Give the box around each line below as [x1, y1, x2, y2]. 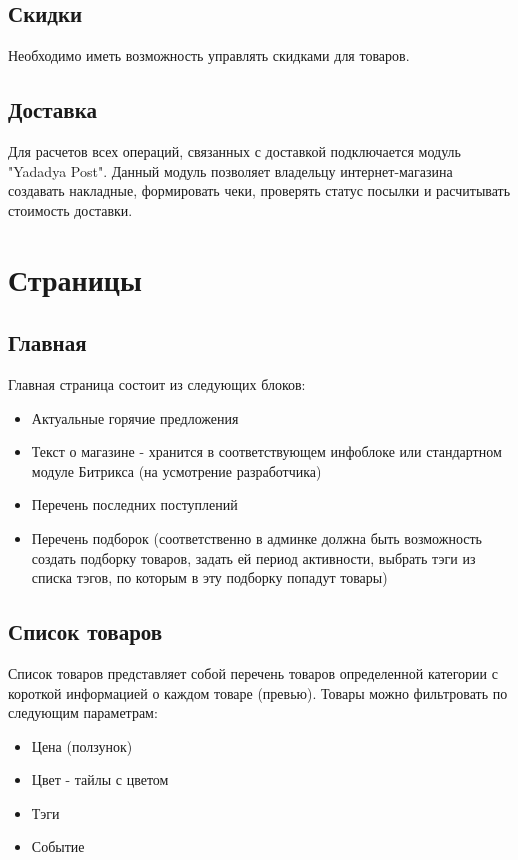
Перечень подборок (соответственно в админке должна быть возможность [31, 527, 482, 548]
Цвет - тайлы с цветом [31, 769, 169, 790]
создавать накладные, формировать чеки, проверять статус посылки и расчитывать [8, 180, 511, 201]
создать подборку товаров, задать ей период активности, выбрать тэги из [31, 547, 476, 568]
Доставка [8, 94, 97, 125]
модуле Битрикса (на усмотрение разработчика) [31, 460, 322, 481]
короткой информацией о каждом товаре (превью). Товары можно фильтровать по [8, 682, 508, 703]
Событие [31, 836, 85, 857]
